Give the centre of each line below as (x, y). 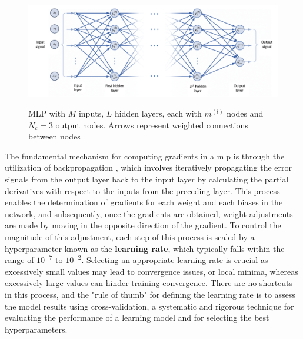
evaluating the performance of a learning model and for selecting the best (137, 318)
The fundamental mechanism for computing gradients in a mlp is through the (145, 156)
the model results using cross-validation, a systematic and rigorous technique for (149, 306)
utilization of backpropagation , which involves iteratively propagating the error (149, 167)
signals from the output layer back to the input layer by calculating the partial (147, 179)
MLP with (47, 113)
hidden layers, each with (158, 113)
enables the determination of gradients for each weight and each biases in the (144, 202)
